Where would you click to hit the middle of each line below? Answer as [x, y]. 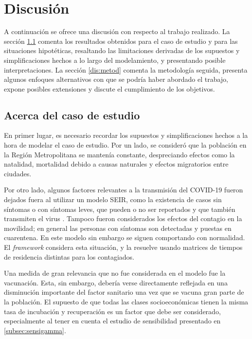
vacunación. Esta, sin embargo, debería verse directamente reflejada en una [116, 282]
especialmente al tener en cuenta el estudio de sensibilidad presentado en [112, 321]
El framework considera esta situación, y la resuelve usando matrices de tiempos [123, 247]
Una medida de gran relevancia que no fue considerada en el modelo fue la [115, 273]
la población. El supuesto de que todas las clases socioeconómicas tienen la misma [126, 301]
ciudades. [18, 173]
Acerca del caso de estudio [72, 115]
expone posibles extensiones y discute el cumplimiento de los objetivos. [109, 88]
